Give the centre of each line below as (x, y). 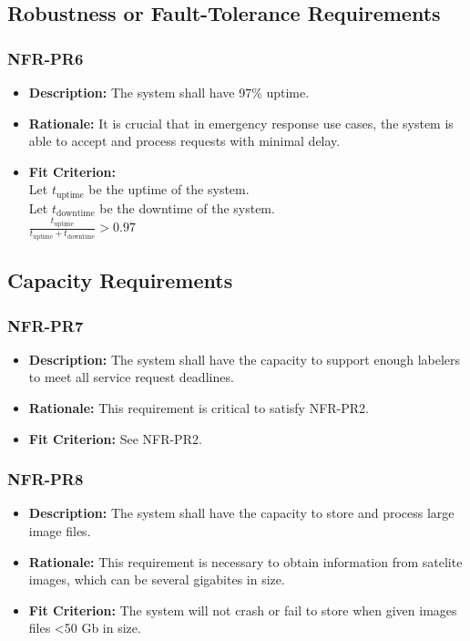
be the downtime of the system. (187, 207)
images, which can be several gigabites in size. (157, 579)
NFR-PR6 (46, 58)
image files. (60, 531)
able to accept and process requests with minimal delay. (184, 141)
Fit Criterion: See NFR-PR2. (115, 438)
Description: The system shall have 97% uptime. (169, 92)
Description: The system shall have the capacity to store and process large (241, 513)
